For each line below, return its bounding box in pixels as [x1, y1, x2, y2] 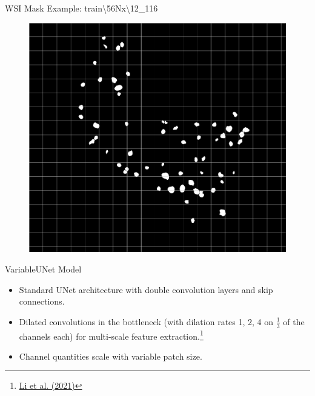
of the [283, 315, 305, 328]
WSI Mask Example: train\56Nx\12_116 [5, 2, 158, 14]
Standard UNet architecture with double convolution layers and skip [19, 283, 273, 295]
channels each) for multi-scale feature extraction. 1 [19, 328, 204, 342]
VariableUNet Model [5, 263, 82, 275]
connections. [19, 295, 65, 308]
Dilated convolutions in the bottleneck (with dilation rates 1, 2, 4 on [19, 315, 274, 328]
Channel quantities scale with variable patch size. [19, 349, 202, 362]
